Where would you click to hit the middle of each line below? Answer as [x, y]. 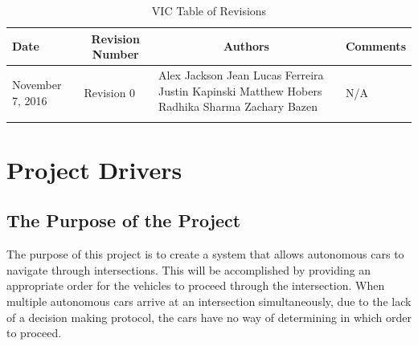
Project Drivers [94, 169]
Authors [246, 46]
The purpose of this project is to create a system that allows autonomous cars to [205, 254]
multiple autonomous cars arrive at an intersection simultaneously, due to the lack [209, 301]
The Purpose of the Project [124, 220]
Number [115, 54]
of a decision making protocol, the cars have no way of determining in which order [209, 317]
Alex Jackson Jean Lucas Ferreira [241, 75]
